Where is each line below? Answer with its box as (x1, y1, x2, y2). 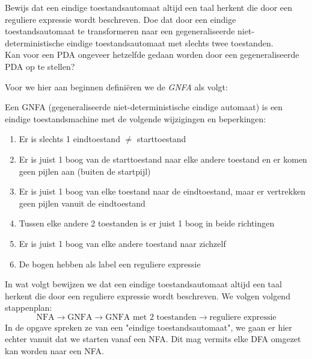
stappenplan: (5, 301, 52, 314)
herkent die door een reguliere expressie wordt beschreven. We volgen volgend (5, 289, 290, 302)
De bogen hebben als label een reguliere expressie (19, 257, 201, 270)
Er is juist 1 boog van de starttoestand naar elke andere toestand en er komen (19, 152, 307, 165)
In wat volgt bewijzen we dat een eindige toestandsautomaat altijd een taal (5, 278, 282, 290)
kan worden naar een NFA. (5, 345, 104, 357)
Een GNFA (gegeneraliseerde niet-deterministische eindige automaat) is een (5, 101, 283, 113)
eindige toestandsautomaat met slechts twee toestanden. (67, 36, 274, 49)
